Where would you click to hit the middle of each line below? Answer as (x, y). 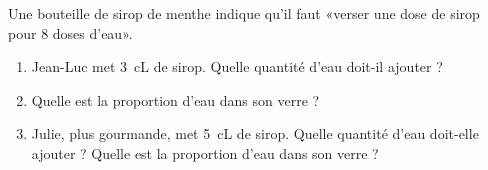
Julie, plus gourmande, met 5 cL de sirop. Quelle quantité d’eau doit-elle (255, 133)
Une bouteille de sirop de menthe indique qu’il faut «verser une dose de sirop (244, 13)
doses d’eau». (92, 32)
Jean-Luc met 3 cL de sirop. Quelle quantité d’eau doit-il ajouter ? (237, 66)
